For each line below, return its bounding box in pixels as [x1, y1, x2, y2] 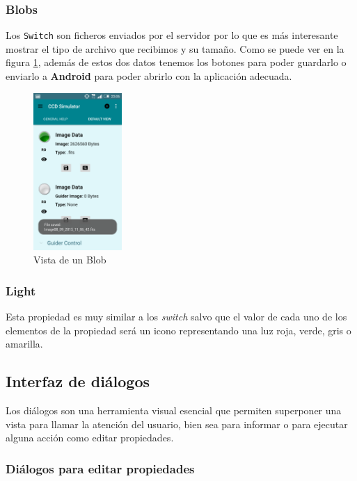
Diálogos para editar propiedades [6, 459, 195, 477]
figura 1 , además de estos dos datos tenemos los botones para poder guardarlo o [6, 55, 347, 70]
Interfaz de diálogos [6, 370, 150, 392]
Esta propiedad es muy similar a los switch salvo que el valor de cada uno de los [6, 309, 347, 324]
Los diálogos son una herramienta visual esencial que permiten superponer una [6, 403, 342, 418]
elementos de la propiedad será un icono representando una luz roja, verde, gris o [6, 323, 351, 337]
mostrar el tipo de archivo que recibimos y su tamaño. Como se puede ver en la [6, 41, 344, 56]
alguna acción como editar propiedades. [6, 430, 174, 445]
